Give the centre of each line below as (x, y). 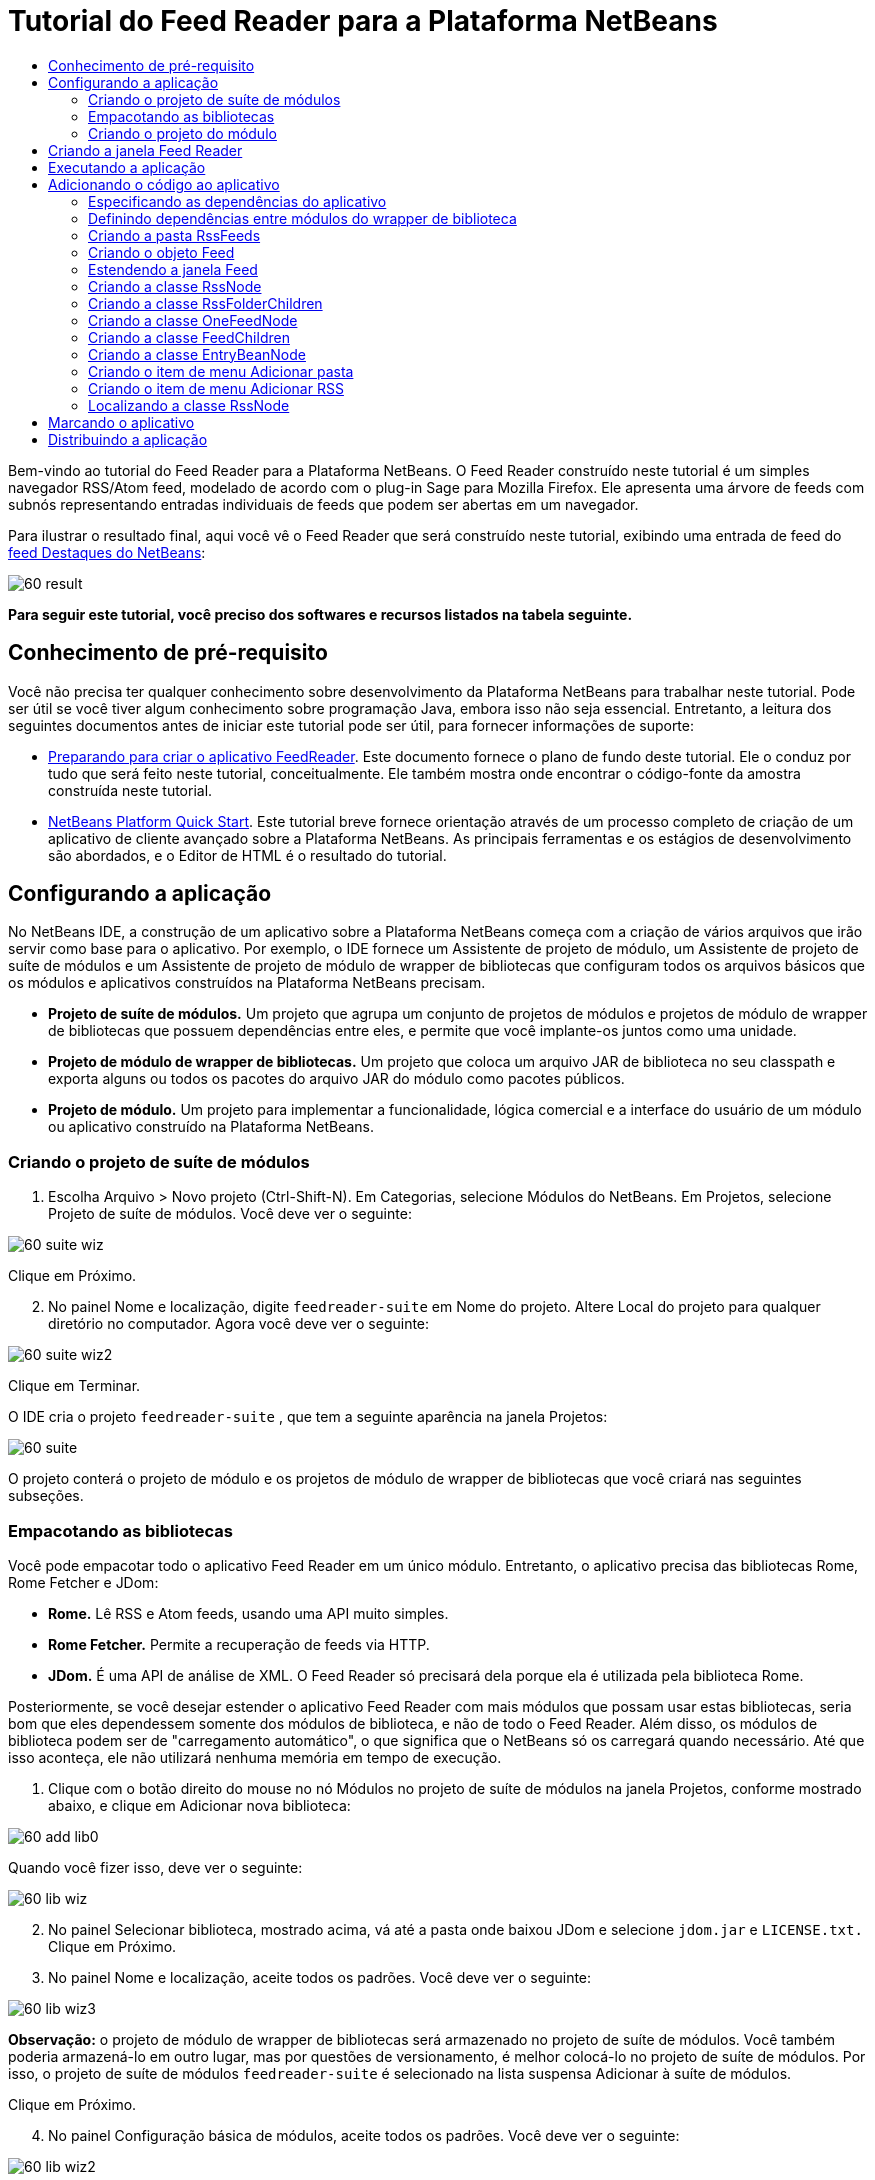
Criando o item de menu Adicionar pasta (221, 371)
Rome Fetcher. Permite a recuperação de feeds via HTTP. (239, 1644)
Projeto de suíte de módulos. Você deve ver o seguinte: (230, 1214)
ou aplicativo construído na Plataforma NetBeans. (211, 1127)
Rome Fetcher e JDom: (83, 1582)
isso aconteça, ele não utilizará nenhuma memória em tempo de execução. (255, 1757)
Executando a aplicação (127, 167)
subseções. (46, 1496)
